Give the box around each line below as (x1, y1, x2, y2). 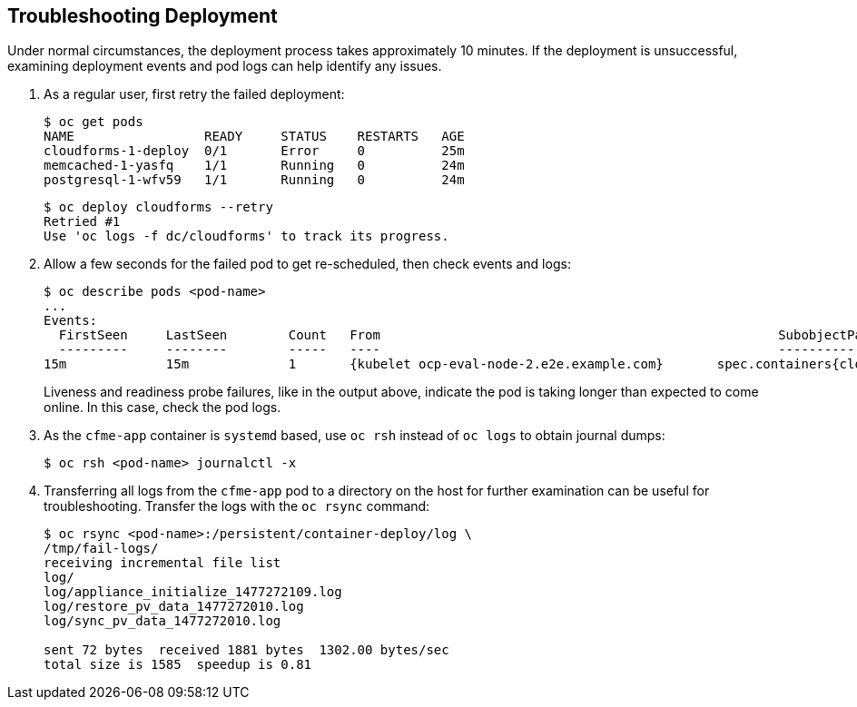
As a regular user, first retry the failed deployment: (44, 86, 345, 103)
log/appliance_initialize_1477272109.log (44, 584, 342, 600)
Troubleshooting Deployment (7, 5, 278, 27)
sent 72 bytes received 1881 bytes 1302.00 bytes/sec (44, 643, 449, 658)
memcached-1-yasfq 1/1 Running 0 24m (44, 158, 465, 173)
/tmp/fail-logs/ (44, 541, 159, 556)
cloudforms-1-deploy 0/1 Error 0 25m (44, 143, 465, 159)
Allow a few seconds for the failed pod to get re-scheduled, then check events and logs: (44, 256, 571, 272)
